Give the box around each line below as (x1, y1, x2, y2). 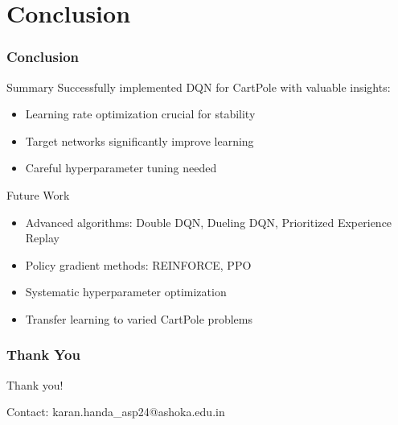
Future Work (6, 186, 70, 203)
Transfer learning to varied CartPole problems (25, 310, 252, 327)
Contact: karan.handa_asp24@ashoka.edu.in (6, 403, 225, 420)
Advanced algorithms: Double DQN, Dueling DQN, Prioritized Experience (25, 213, 392, 230)
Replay (25, 229, 59, 246)
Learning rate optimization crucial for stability (25, 105, 256, 122)
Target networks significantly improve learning (25, 132, 254, 149)
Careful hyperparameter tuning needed (25, 159, 217, 176)
